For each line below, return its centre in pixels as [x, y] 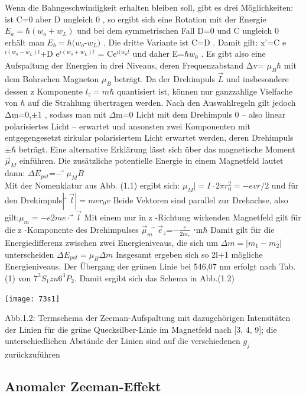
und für [285, 185]
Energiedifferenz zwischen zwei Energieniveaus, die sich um [111, 242]
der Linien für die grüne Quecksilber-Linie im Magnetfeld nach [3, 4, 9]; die [141, 329]
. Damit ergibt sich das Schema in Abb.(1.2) [154, 277]
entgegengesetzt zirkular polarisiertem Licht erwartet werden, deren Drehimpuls [149, 137]
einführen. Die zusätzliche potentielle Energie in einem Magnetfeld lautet [151, 160]
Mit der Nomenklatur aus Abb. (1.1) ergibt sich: [92, 185]
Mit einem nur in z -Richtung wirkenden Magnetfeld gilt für [193, 217]
